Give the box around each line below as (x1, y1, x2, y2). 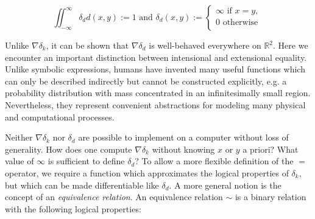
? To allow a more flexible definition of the (135, 155, 294, 167)
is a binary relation (235, 190, 306, 203)
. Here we (273, 39, 308, 51)
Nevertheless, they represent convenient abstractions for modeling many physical (5, 98, 306, 111)
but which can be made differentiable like (5, 178, 159, 191)
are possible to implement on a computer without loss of (78, 131, 289, 144)
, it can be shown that (46, 39, 129, 51)
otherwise (222, 18, 258, 27)
